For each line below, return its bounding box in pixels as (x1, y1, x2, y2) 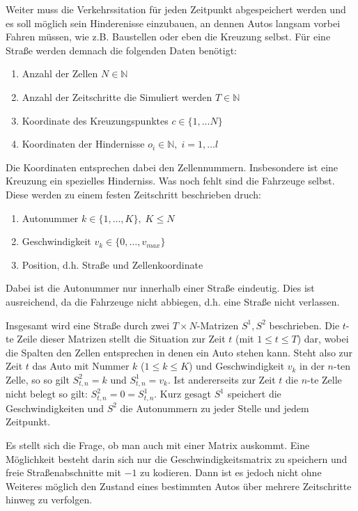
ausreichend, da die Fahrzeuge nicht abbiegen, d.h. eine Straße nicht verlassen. (6, 294, 340, 308)
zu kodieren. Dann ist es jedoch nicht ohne (140, 465, 322, 480)
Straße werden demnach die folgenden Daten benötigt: (6, 42, 238, 57)
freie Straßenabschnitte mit (6, 465, 121, 480)
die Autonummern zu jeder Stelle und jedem (120, 400, 309, 415)
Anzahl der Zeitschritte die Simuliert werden (22, 89, 212, 104)
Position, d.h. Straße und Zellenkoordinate (22, 257, 203, 272)
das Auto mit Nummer (32, 359, 130, 373)
